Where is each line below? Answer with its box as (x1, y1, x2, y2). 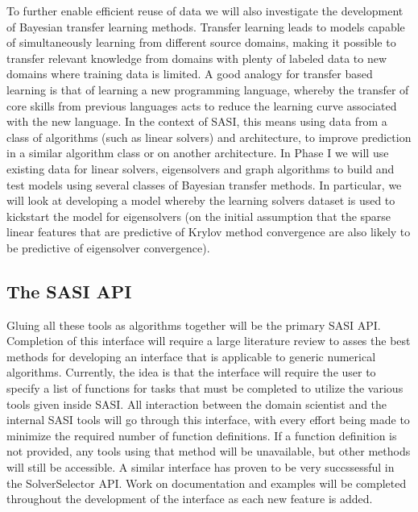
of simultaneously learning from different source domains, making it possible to (6, 34, 396, 51)
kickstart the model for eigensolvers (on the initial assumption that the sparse (6, 207, 391, 224)
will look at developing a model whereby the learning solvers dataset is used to (6, 192, 395, 209)
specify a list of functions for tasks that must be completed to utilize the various (6, 380, 404, 397)
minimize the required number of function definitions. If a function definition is (6, 427, 397, 443)
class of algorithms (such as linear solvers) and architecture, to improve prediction (6, 128, 412, 145)
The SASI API (6, 278, 132, 303)
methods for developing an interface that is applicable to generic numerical (6, 348, 376, 364)
